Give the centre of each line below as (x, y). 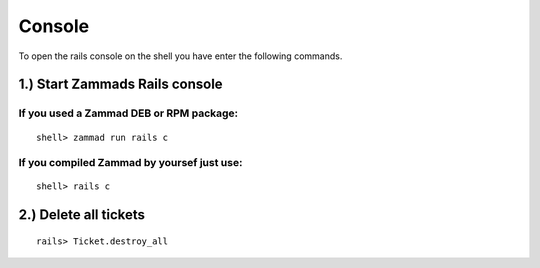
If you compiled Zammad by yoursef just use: (130, 163)
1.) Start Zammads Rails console (121, 84)
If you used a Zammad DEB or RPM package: (128, 113)
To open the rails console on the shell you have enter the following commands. (180, 56)
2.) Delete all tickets (81, 215)
